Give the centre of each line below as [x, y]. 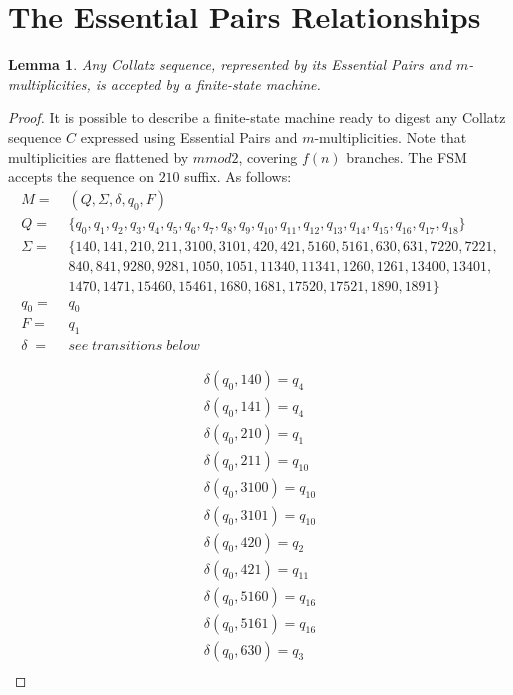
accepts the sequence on [81, 176]
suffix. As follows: [238, 176]
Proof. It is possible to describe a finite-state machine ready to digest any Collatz [257, 117]
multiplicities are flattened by [98, 156]
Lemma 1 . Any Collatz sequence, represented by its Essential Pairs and [229, 64]
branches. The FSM [406, 156]
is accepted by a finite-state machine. [208, 83]
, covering [268, 156]
